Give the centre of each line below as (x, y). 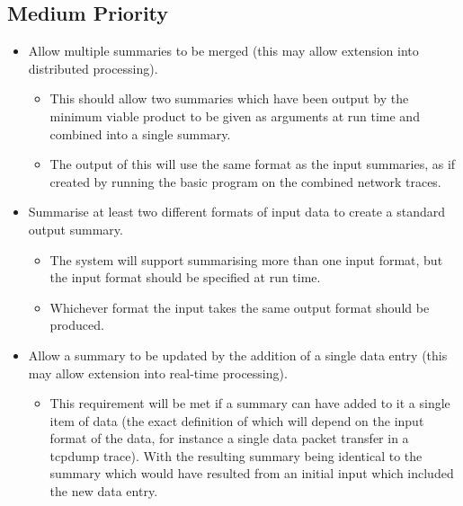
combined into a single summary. (140, 133)
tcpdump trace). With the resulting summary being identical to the (236, 455)
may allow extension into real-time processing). (158, 373)
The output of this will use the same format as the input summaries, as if (253, 164)
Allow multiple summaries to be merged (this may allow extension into (223, 51)
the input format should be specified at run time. (185, 277)
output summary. (76, 229)
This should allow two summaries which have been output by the (229, 98)
